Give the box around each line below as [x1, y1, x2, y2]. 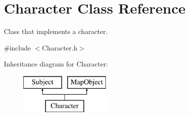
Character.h [42, 42, 77, 52]
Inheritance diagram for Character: [4, 59, 108, 69]
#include [4, 42, 31, 52]
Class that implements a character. [4, 26, 108, 36]
